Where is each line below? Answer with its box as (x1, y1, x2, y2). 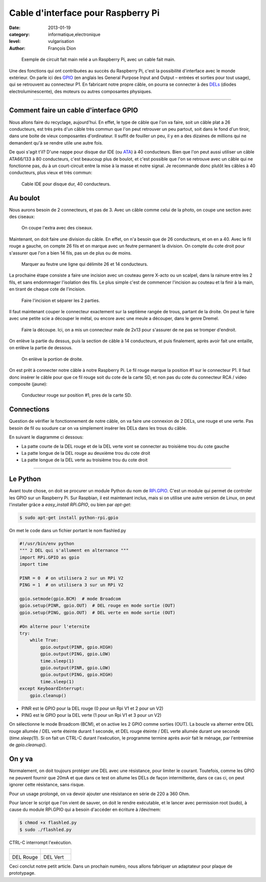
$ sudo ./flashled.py (19, 827, 72, 832)
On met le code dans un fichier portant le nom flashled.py (9, 527, 127, 533)
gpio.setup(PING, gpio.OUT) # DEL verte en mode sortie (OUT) (19, 610, 176, 615)
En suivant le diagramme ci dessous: (9, 434, 84, 440)
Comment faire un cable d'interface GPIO (9, 106, 138, 114)
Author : (9, 45, 26, 51)
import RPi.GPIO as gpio (19, 554, 80, 560)
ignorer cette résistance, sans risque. (9, 782, 85, 788)
